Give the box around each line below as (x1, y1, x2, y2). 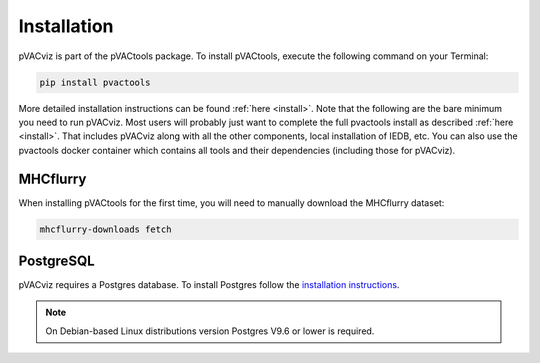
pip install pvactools (39, 76, 151, 88)
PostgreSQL (18, 252, 95, 269)
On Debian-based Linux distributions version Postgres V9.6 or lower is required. (45, 325, 375, 337)
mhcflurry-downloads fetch (39, 223, 172, 235)
